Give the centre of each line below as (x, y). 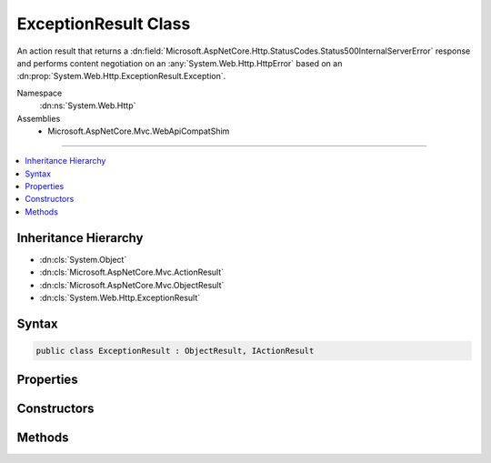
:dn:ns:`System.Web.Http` (88, 106)
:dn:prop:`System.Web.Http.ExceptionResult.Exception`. (121, 76)
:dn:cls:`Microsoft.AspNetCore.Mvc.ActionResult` (132, 272)
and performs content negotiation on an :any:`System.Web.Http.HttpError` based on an (180, 63)
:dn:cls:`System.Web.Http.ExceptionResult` (120, 297)
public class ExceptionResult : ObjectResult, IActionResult (175, 351)
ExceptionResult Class (104, 24)
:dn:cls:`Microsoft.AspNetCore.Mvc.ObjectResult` (132, 285)
